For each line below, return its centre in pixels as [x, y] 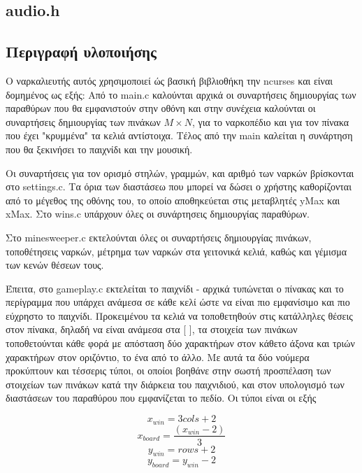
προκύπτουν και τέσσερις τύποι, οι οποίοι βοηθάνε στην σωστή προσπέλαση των [168, 370]
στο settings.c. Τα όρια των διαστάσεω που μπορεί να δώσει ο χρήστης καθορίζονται [179, 186]
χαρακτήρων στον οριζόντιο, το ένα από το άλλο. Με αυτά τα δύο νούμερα [158, 356]
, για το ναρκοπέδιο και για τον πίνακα [270, 121]
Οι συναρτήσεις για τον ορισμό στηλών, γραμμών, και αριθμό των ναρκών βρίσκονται [180, 172]
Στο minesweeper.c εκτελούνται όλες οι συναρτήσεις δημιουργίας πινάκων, [159, 237]
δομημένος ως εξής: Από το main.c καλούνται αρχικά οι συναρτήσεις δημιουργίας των [181, 94]
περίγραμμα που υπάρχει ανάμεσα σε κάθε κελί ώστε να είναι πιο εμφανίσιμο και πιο [178, 302]
